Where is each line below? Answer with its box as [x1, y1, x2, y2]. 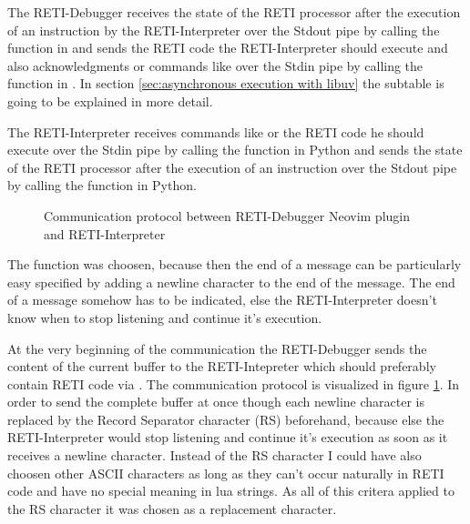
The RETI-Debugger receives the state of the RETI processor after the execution [7, 3, 461, 21]
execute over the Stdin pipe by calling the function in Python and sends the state [7, 140, 463, 159]
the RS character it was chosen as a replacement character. [7, 499, 337, 518]
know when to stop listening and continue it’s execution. [7, 307, 322, 327]
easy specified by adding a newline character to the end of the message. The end [7, 272, 455, 291]
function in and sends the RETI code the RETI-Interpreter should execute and [7, 38, 448, 57]
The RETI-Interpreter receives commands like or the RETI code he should [7, 122, 424, 141]
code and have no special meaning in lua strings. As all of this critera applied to [7, 481, 455, 500]
